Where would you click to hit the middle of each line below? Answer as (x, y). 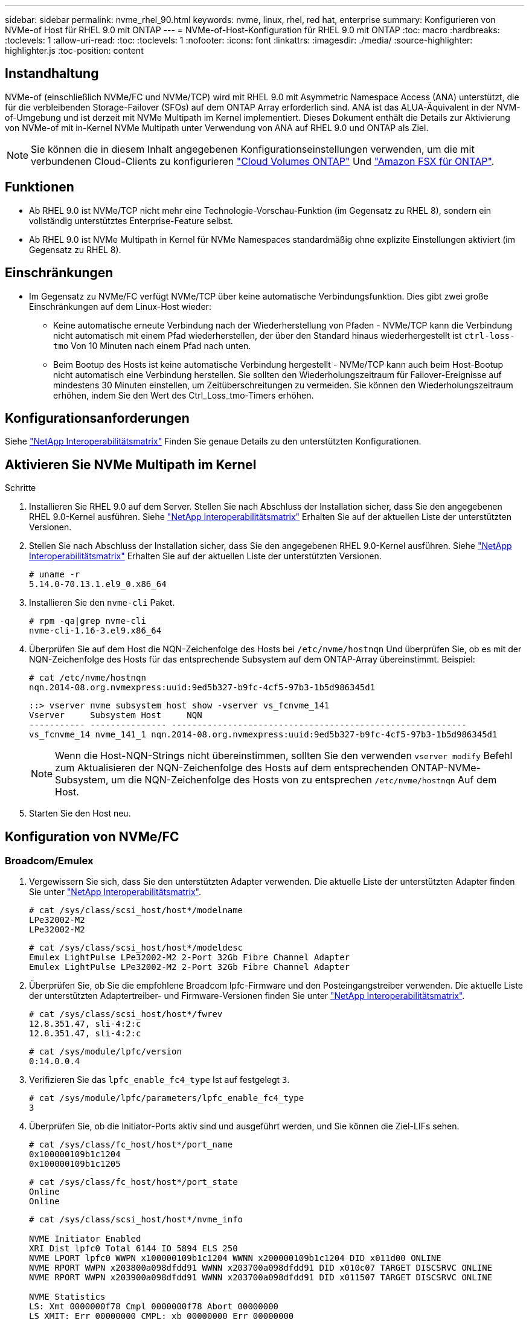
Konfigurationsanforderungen (97, 418)
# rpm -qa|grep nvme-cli (88, 621)
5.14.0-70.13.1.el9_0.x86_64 (98, 584)
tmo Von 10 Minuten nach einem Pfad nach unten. (152, 345)
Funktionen (40, 187)
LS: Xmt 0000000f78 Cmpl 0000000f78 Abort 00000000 (154, 1307)
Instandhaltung (52, 74)
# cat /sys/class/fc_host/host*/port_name (131, 1145)
